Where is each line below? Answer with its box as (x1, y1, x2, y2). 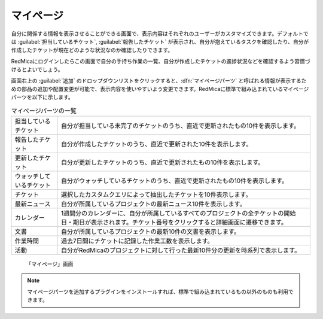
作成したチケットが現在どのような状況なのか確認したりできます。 (11, 47, 173, 54)
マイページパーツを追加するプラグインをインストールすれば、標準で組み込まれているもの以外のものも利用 (27, 288, 288, 295)
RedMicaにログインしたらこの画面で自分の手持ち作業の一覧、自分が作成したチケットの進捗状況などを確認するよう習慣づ (11, 57, 310, 65)
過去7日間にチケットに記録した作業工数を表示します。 (60, 237, 214, 245)
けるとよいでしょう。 (11, 66, 63, 73)
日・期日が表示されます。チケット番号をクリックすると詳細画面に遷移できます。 (60, 218, 287, 227)
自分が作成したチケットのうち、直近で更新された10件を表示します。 (60, 140, 252, 148)
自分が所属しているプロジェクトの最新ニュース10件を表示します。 (60, 200, 246, 208)
